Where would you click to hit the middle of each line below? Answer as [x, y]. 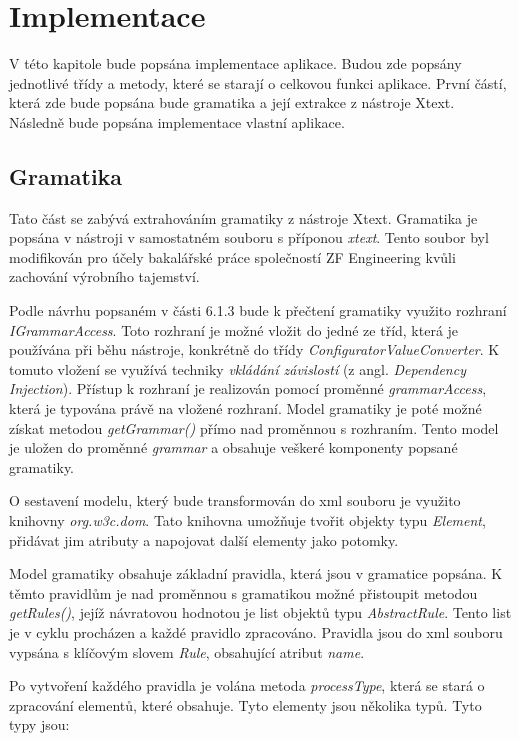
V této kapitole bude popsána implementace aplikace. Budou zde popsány [235, 63]
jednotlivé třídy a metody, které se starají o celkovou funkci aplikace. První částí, [258, 82]
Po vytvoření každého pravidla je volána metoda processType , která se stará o [247, 685]
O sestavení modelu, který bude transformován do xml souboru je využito [235, 500]
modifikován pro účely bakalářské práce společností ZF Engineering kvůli [232, 256]
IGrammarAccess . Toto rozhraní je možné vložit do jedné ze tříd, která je [234, 329]
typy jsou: [39, 724]
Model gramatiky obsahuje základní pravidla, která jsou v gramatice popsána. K [256, 573]
